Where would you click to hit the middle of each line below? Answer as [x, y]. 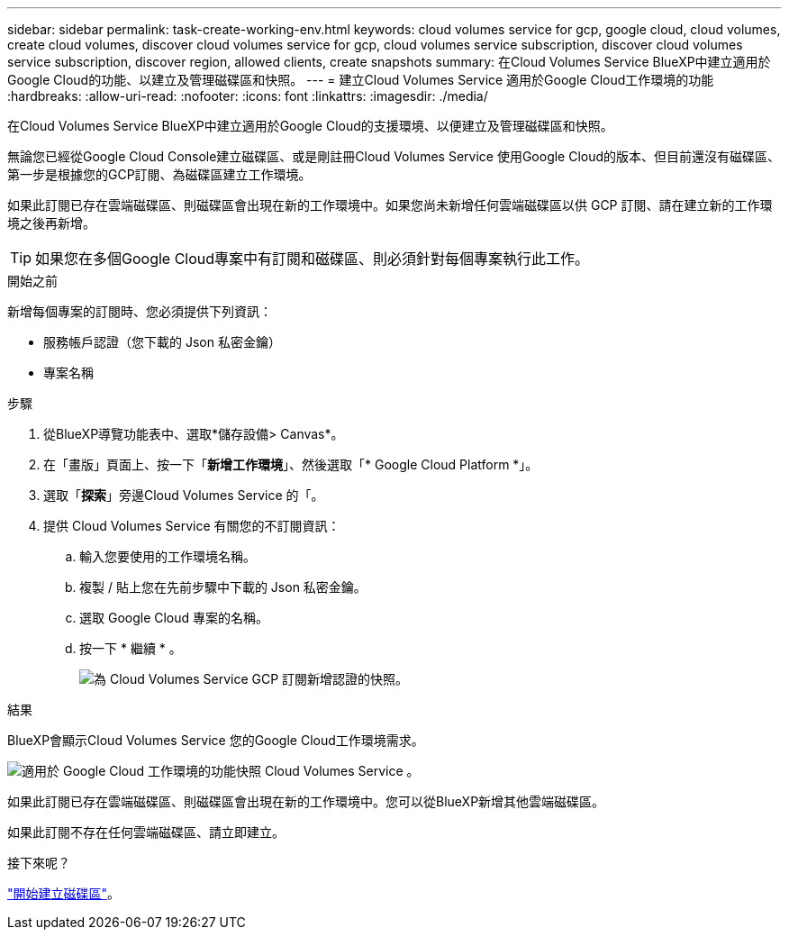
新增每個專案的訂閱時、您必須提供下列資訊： [140, 311]
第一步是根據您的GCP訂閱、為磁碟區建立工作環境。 [159, 174]
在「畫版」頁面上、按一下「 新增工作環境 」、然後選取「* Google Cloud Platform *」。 [291, 464]
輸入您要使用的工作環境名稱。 [168, 556]
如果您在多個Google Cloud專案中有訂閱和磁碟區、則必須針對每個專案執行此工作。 [313, 259]
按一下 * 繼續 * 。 [131, 648]
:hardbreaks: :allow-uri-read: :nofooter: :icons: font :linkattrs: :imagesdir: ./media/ [248, 96]
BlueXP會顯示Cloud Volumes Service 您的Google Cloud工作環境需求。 [216, 740]
